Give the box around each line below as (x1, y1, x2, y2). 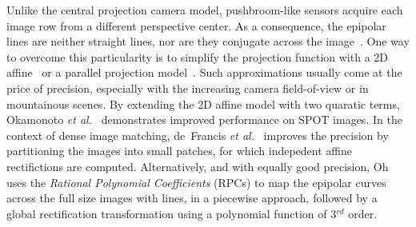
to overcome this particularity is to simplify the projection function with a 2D (6, 48, 388, 65)
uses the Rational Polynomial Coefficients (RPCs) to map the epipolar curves (6, 173, 386, 190)
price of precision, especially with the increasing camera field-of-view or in (6, 79, 369, 96)
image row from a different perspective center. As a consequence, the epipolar (6, 17, 386, 34)
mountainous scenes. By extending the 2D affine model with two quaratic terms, (6, 95, 400, 112)
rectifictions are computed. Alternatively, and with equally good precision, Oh (6, 157, 389, 174)
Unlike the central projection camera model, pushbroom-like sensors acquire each (6, 2, 403, 18)
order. (348, 205, 378, 221)
